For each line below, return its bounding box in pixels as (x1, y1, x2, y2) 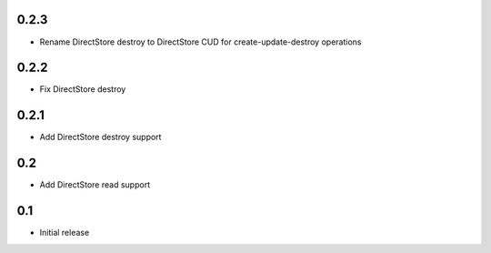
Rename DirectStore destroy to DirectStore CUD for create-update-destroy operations (39, 36, 362, 47)
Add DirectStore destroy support (39, 132, 162, 143)
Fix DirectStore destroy (39, 84, 126, 95)
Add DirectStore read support (39, 179, 150, 190)
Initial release (39, 228, 90, 238)
